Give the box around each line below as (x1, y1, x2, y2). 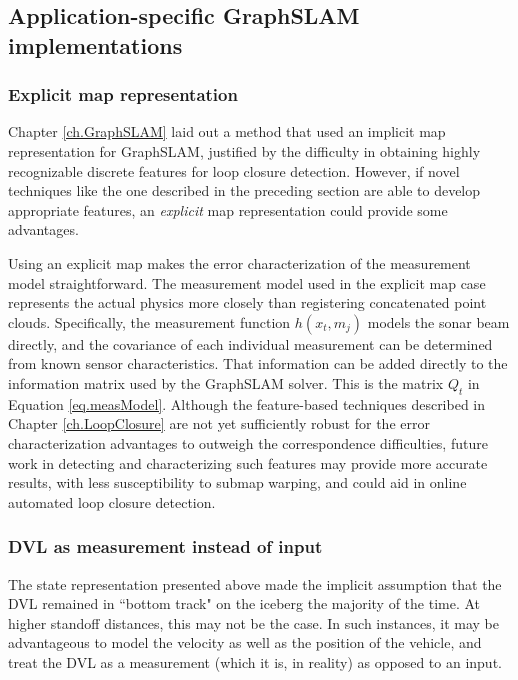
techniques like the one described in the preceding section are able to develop (8, 180, 481, 201)
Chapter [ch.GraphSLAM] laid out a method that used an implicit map (8, 121, 446, 142)
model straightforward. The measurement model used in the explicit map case (8, 272, 486, 293)
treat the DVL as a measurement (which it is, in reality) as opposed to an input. (8, 651, 502, 672)
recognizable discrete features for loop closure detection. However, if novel (8, 160, 460, 181)
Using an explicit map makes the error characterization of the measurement (8, 252, 471, 273)
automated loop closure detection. (8, 491, 216, 512)
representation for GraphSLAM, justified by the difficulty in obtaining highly (8, 140, 481, 161)
